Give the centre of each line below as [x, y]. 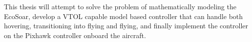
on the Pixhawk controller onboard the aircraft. [75, 35]
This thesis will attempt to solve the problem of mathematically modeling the [120, 6]
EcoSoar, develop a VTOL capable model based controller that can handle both [124, 16]
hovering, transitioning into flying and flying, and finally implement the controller [126, 26]
